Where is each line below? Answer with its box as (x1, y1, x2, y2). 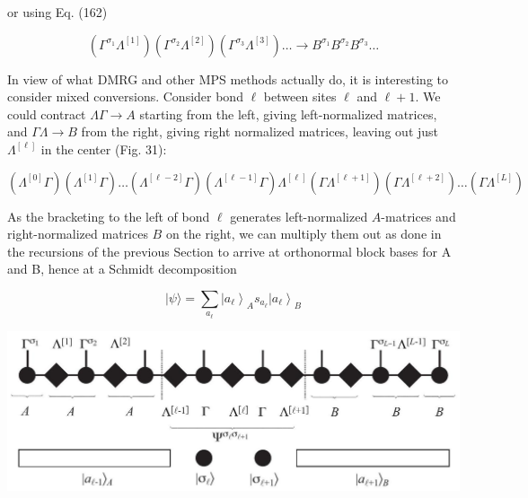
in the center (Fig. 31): (40, 139, 167, 158)
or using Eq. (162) (7, 3, 108, 21)
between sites (263, 87, 337, 106)
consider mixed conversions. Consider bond (7, 87, 243, 106)
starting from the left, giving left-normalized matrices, (139, 104, 437, 123)
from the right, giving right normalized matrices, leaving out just (81, 122, 439, 141)
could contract (7, 104, 86, 123)
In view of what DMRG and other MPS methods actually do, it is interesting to (7, 69, 449, 88)
